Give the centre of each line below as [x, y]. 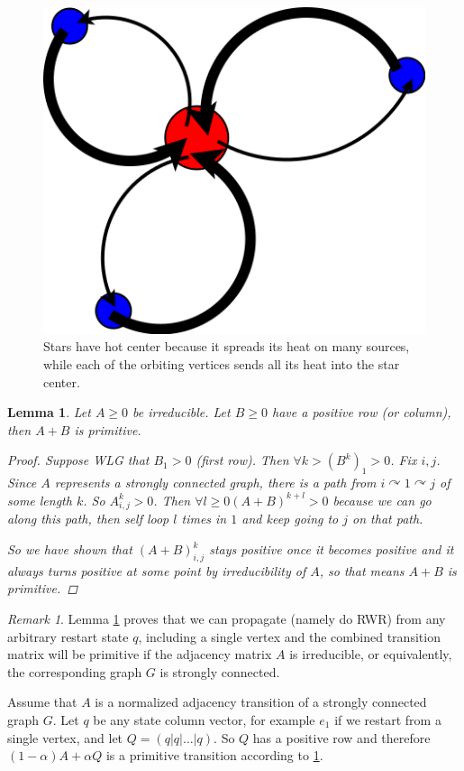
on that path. [388, 519]
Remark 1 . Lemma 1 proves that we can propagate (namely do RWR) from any [227, 619]
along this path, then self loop [88, 519]
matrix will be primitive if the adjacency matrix [140, 654]
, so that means [362, 570]
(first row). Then [242, 460]
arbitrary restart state [68, 636]
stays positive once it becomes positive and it [332, 549]
